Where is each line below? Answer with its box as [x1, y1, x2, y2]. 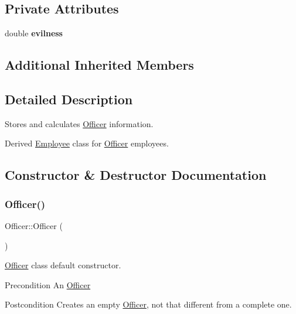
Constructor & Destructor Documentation [5, 166, 267, 184]
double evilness [5, 27, 63, 39]
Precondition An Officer [5, 278, 91, 291]
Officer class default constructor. [5, 259, 121, 271]
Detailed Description [5, 90, 133, 108]
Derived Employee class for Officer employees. [5, 137, 169, 149]
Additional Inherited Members [5, 56, 194, 74]
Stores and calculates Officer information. [5, 117, 154, 129]
